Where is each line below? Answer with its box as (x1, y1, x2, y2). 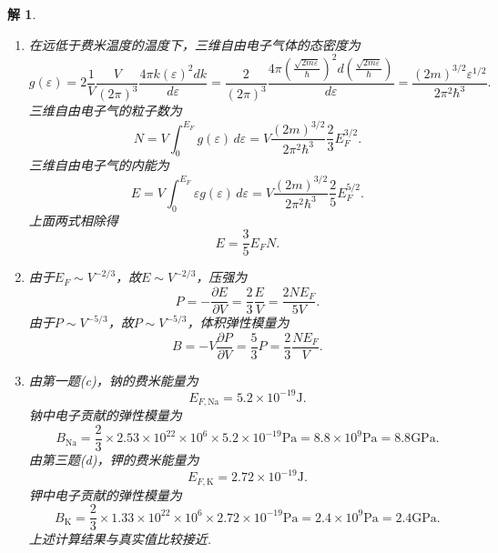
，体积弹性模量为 (187, 313, 290, 332)
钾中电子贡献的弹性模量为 (28, 485, 182, 504)
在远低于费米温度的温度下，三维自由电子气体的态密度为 (28, 35, 361, 54)
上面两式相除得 (28, 210, 118, 229)
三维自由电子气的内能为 (28, 156, 169, 175)
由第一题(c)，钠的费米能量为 (28, 370, 198, 389)
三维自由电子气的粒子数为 (28, 101, 182, 120)
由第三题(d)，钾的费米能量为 (28, 449, 199, 468)
